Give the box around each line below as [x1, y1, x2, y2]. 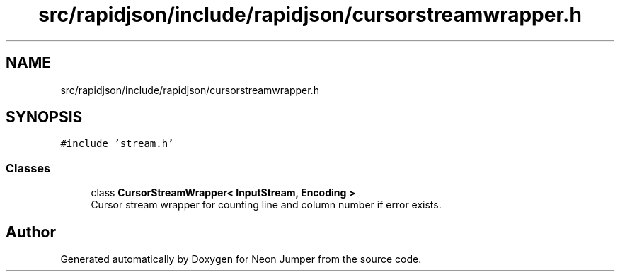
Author [6, 223, 56, 241]
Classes [6, 160, 51, 175]
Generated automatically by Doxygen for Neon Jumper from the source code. [60, 253, 422, 266]
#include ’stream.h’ [60, 138, 174, 150]
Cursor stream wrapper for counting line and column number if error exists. [91, 199, 442, 211]
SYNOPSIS [6, 108, 83, 126]
